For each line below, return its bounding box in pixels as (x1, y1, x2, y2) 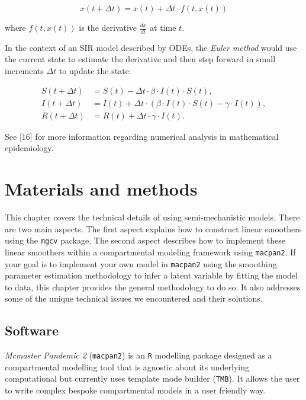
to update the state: (59, 65, 131, 77)
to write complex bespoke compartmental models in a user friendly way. (5, 384, 266, 396)
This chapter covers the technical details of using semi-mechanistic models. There (5, 211, 300, 223)
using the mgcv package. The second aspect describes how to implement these (5, 234, 285, 247)
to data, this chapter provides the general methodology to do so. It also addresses (5, 280, 301, 293)
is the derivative (79, 21, 137, 33)
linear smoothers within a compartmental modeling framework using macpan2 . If (5, 245, 296, 258)
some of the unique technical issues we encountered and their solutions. (5, 292, 263, 305)
